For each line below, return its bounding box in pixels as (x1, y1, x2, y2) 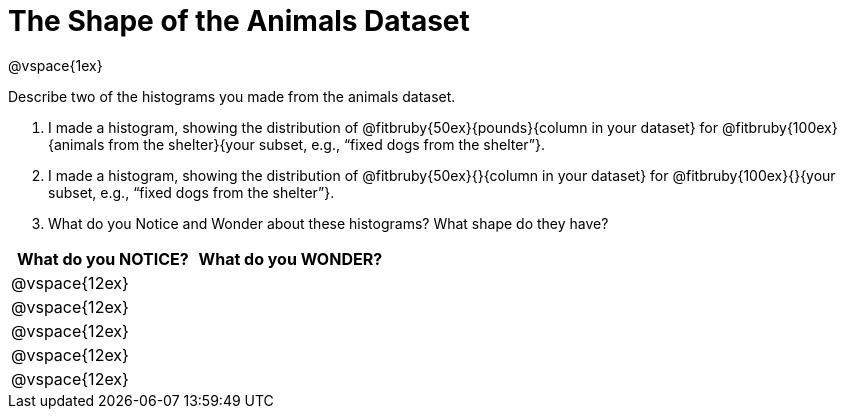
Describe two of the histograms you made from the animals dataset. (8, 87, 456, 105)
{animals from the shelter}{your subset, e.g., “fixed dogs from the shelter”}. (48, 135, 546, 153)
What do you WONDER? (198, 248, 383, 269)
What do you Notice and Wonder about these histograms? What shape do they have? (48, 214, 609, 232)
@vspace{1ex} (8, 56, 103, 74)
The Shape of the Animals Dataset (8, 4, 470, 38)
